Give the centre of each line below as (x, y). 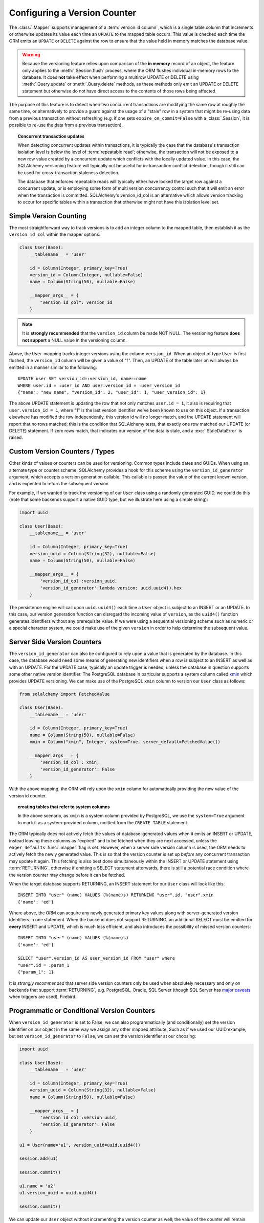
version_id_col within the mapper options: (55, 234)
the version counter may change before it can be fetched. (67, 875)
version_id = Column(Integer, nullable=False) (87, 275)
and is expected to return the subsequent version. (59, 484)
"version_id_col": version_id (76, 302)
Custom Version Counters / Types (62, 452)
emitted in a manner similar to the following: (53, 367)
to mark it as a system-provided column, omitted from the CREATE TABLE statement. (103, 822)
